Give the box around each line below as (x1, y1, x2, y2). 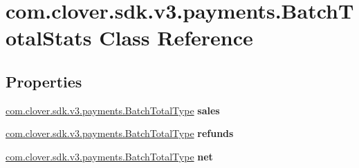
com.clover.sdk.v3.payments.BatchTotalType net (6, 149, 213, 163)
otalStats (6, 23, 92, 52)
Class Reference (99, 23, 253, 52)
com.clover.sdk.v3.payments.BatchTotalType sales (6, 103, 220, 117)
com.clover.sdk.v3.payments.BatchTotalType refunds (6, 126, 234, 140)
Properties (6, 70, 82, 92)
